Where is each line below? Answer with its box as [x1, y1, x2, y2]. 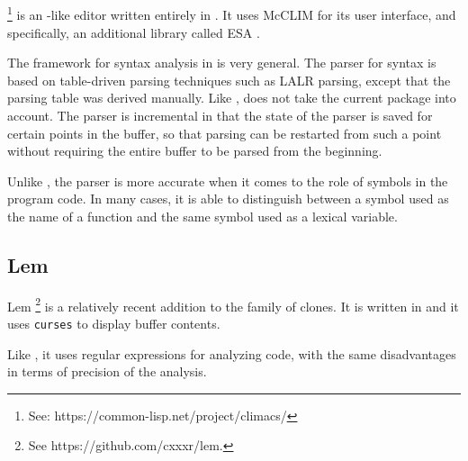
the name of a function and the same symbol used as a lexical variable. [7, 206, 398, 225]
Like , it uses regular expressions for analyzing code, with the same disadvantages [7, 344, 456, 363]
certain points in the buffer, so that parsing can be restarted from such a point [7, 123, 442, 142]
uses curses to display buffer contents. [7, 314, 220, 333]
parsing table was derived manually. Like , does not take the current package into [7, 88, 456, 107]
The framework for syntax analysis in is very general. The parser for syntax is [7, 53, 436, 72]
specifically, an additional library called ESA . [7, 23, 260, 41]
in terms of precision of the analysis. [7, 362, 207, 381]
